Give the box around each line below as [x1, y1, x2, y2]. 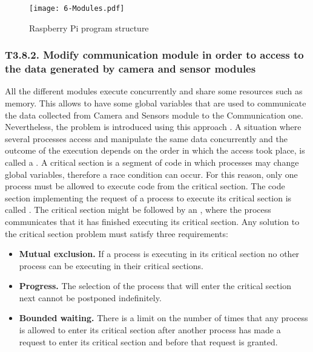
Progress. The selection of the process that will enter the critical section [19, 279, 291, 292]
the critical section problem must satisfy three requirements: [5, 227, 228, 240]
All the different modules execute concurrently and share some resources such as [5, 85, 303, 97]
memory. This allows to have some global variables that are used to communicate [5, 96, 306, 109]
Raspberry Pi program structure [29, 21, 149, 34]
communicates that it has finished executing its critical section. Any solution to [5, 215, 300, 227]
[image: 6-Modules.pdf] [29, 4, 125, 13]
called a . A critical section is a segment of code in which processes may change [5, 155, 299, 168]
